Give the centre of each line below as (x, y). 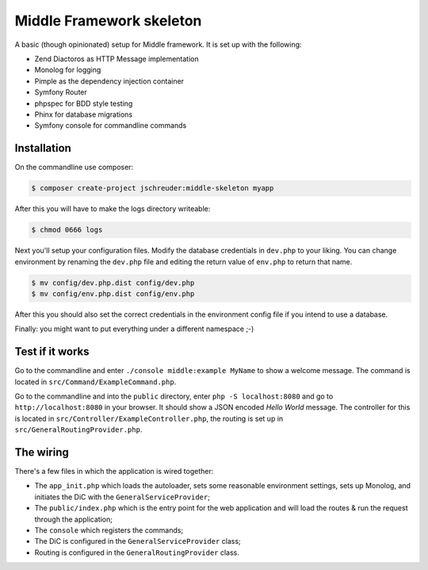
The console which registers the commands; (109, 530)
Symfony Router (61, 92)
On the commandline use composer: (74, 168)
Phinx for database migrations (84, 114)
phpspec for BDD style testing (84, 103)
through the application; (73, 519)
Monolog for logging (68, 70)
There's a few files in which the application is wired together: (114, 472)
